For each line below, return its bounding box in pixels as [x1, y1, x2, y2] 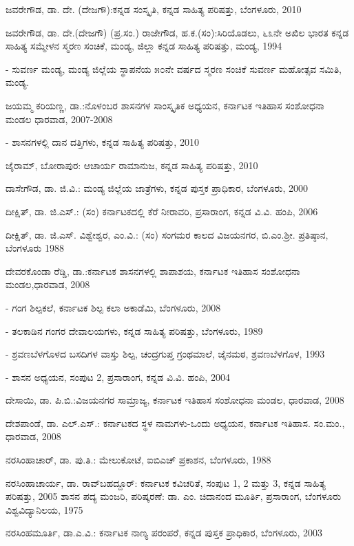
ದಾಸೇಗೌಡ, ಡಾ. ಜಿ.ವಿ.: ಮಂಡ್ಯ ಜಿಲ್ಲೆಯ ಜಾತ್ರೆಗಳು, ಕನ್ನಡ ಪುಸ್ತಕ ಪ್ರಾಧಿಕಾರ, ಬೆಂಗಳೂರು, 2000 [6, 181, 308, 195]
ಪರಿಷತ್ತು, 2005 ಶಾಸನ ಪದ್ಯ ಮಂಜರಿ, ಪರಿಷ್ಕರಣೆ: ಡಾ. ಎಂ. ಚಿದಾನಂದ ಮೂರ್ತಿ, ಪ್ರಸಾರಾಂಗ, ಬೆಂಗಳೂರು [6, 489, 342, 503]
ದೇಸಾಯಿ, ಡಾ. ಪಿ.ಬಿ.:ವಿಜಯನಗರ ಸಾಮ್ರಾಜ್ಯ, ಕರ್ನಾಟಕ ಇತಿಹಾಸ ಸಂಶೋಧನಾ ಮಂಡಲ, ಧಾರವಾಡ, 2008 [6, 393, 344, 407]
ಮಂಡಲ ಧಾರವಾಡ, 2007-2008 [6, 111, 113, 126]
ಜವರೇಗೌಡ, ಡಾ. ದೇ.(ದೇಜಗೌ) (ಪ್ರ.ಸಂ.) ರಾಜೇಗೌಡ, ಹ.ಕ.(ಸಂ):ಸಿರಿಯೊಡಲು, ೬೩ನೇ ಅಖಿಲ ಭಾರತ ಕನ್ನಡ [6, 25, 349, 39]
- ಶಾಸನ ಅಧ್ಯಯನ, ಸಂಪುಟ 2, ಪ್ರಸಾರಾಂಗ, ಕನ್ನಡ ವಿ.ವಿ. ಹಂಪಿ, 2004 [6, 369, 230, 384]
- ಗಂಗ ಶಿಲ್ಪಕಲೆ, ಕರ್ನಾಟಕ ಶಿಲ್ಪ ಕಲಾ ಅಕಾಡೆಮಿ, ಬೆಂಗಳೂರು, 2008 [6, 300, 221, 314]
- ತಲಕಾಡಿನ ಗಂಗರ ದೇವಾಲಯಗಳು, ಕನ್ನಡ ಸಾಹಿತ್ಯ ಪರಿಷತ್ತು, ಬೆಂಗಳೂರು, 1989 [6, 323, 263, 338]
